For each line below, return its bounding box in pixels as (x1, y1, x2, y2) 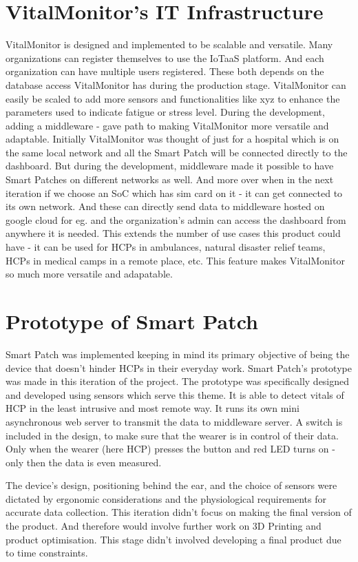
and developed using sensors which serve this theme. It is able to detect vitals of (6, 387, 344, 402)
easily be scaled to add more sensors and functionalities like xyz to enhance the (6, 91, 340, 105)
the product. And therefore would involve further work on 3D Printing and (6, 519, 322, 533)
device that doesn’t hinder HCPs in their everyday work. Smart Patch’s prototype (6, 360, 352, 375)
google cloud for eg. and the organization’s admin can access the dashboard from (6, 212, 346, 227)
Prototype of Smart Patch (6, 307, 258, 335)
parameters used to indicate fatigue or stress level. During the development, (6, 105, 325, 119)
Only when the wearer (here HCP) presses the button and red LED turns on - (6, 441, 335, 456)
